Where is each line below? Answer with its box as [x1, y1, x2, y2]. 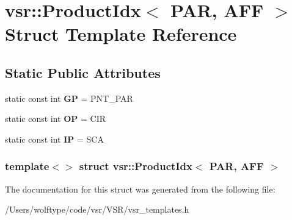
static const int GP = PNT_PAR [5, 91, 133, 104]
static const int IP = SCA [5, 132, 104, 145]
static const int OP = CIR [5, 112, 106, 125]
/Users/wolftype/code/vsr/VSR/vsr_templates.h [5, 203, 189, 216]
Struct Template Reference [5, 21, 237, 46]
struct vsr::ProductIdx [79, 158, 192, 174]
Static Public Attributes [5, 63, 161, 82]
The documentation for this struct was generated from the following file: [5, 182, 276, 195]
